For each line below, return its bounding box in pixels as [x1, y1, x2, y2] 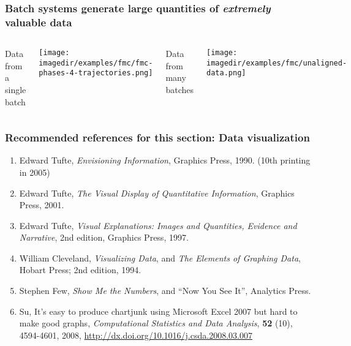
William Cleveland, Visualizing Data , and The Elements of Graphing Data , [19, 251, 301, 264]
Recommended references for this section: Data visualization [5, 130, 310, 145]
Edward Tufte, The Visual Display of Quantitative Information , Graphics [19, 186, 295, 199]
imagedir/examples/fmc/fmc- [39, 58, 153, 67]
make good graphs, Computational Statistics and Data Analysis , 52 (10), [19, 317, 293, 329]
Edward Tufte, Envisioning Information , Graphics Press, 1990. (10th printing [19, 154, 311, 167]
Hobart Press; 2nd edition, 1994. [19, 263, 142, 276]
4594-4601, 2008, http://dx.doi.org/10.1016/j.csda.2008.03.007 [19, 328, 252, 341]
